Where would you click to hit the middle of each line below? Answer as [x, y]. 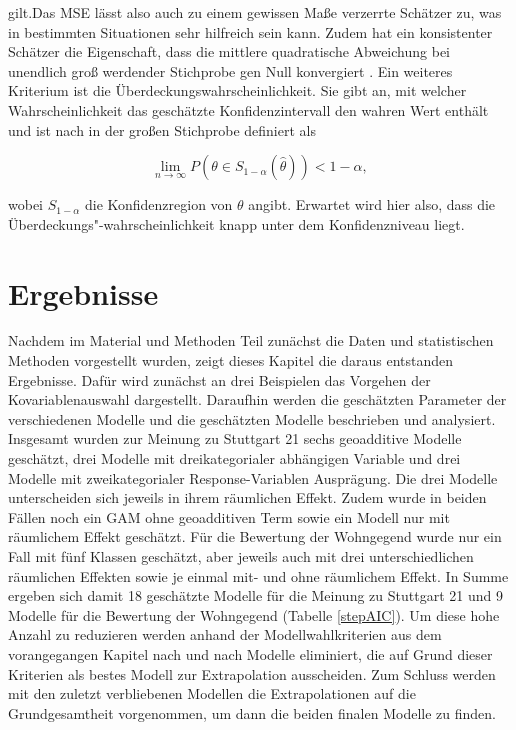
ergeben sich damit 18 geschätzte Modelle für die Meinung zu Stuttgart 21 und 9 [255, 595]
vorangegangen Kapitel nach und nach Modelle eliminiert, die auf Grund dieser [250, 653]
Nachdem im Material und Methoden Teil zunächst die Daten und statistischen [251, 340]
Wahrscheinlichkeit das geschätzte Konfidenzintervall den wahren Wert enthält [248, 109]
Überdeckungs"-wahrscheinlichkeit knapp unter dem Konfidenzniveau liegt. [236, 223]
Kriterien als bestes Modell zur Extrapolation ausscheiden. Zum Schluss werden [252, 673]
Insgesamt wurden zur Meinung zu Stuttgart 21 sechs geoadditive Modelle [235, 438]
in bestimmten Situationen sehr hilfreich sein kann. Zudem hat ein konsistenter [250, 31]
